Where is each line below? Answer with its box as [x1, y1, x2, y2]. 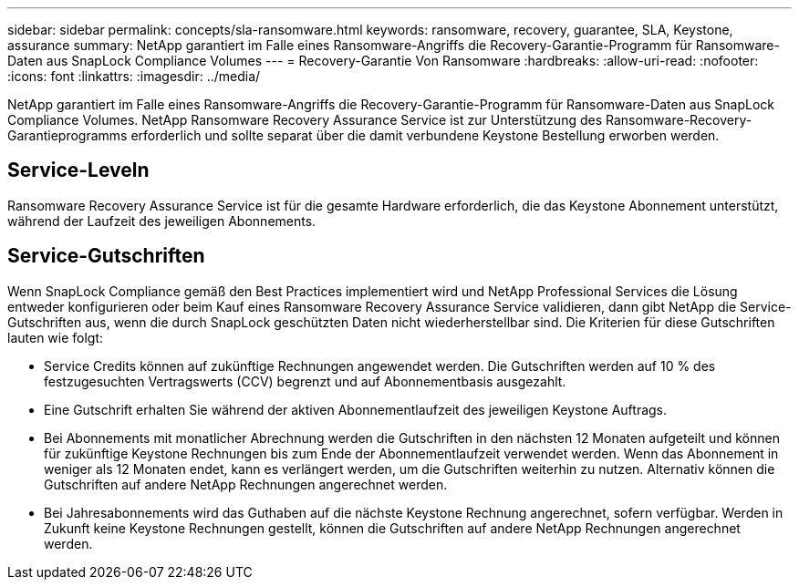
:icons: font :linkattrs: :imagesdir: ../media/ [7, 68, 261, 84]
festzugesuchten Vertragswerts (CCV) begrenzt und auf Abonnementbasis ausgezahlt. [44, 373, 566, 389]
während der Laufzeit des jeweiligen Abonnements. [7, 212, 316, 229]
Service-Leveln [7, 159, 150, 182]
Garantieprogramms [7, 128, 128, 143]
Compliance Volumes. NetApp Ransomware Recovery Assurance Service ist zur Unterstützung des [7, 112, 603, 128]
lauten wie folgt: [7, 329, 104, 345]
